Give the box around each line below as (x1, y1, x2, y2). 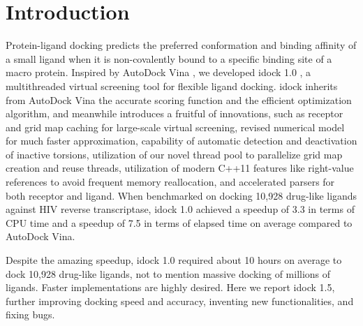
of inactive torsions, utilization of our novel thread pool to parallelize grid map (6, 147, 343, 161)
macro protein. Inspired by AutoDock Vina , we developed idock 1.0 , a (6, 65, 311, 80)
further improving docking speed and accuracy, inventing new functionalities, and (6, 293, 354, 308)
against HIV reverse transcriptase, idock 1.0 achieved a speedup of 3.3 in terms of (6, 202, 355, 216)
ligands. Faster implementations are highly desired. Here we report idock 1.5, (6, 280, 335, 295)
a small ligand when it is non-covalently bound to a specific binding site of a (6, 51, 332, 66)
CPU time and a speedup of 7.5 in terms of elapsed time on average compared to (6, 215, 353, 230)
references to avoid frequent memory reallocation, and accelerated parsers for (6, 175, 335, 189)
